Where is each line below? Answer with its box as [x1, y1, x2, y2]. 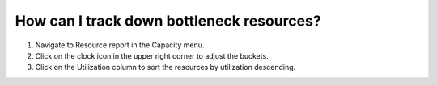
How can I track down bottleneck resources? [15, 12, 321, 30]
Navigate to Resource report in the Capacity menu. [35, 40, 205, 50]
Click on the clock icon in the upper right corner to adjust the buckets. [35, 51, 269, 60]
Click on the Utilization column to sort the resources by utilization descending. [35, 63, 296, 72]
